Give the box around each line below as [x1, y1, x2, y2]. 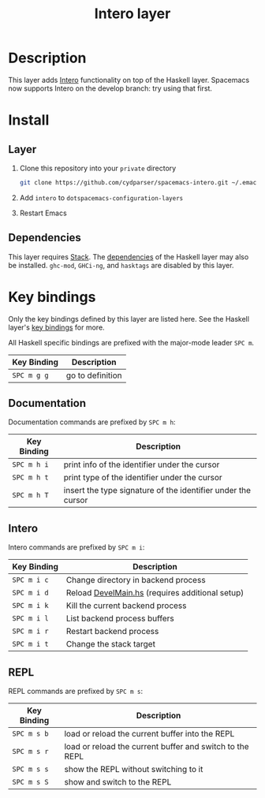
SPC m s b [12, 729, 49, 738]
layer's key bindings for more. [8, 323, 105, 332]
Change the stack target [65, 639, 156, 650]
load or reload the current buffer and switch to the [64, 741, 249, 751]
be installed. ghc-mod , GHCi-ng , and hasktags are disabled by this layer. [8, 260, 234, 270]
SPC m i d [12, 588, 49, 598]
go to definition [65, 370, 122, 381]
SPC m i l [12, 614, 49, 623]
